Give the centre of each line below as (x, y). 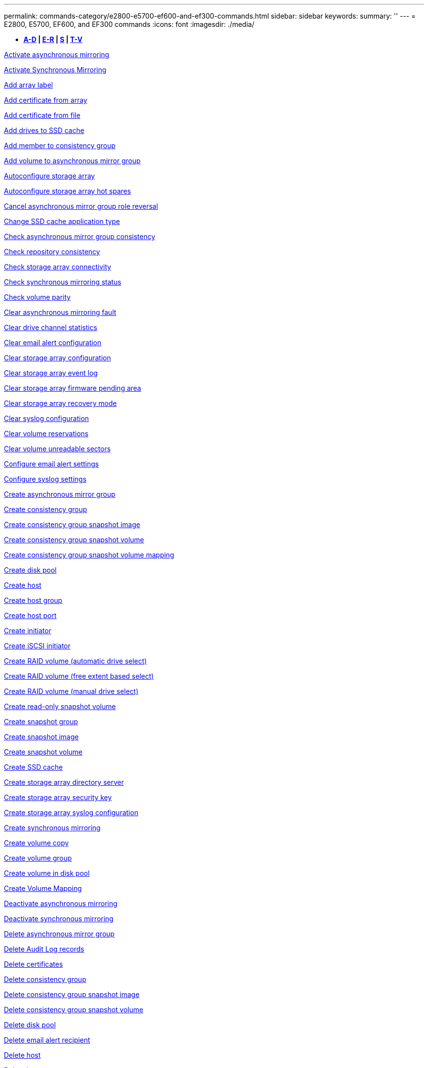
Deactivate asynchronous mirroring (61, 903)
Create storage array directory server (64, 782)
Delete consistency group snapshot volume (74, 1010)
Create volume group (38, 858)
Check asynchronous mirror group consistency (80, 236)
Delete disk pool (30, 1025)
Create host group (33, 600)
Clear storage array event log (51, 373)
